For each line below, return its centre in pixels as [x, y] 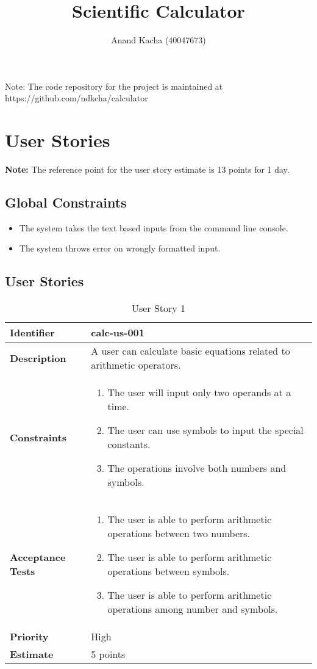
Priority [29, 637]
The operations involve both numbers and [197, 468]
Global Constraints [66, 202]
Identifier [32, 333]
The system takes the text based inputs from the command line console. [154, 227]
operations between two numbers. [179, 533]
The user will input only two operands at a [199, 392]
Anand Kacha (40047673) [158, 40]
